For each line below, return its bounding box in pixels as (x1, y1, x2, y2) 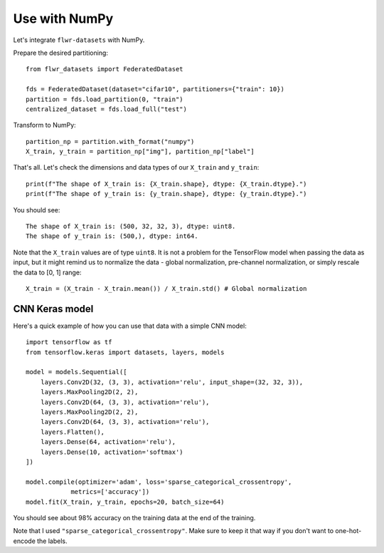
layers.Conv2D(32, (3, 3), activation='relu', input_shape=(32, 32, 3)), (40, 378, 304, 386)
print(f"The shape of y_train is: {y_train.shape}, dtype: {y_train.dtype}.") (26, 190, 307, 198)
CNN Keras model (13, 303, 94, 315)
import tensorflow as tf (26, 338, 112, 346)
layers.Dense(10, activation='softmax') (40, 448, 184, 456)
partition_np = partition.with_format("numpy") (26, 138, 195, 145)
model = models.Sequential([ (26, 368, 127, 376)
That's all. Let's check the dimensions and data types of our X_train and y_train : (13, 163, 260, 172)
